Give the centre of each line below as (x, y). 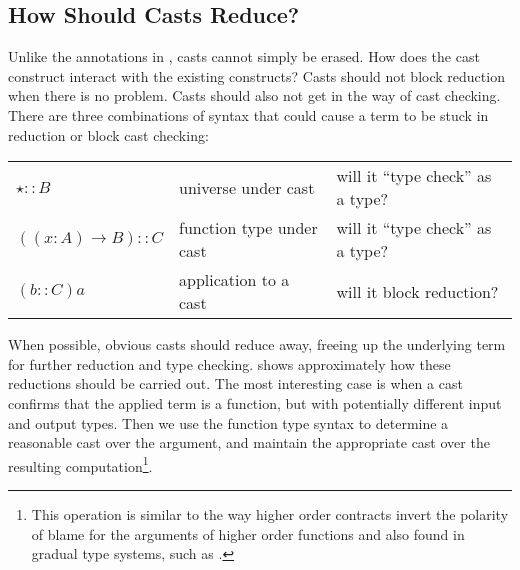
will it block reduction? (417, 291)
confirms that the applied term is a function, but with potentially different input (255, 402)
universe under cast (246, 187)
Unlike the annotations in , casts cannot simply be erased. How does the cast (244, 56)
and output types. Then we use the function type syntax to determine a (228, 422)
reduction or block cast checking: (108, 134)
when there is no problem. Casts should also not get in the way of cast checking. (254, 95)
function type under (248, 228)
